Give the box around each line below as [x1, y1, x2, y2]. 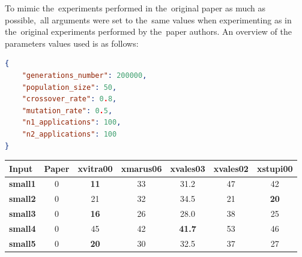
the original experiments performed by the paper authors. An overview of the [5, 25, 292, 38]
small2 [9, 192, 36, 205]
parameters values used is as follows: [5, 37, 139, 49]
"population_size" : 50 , [22, 83, 117, 92]
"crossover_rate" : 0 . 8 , [22, 95, 117, 104]
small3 [9, 207, 36, 220]
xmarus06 [121, 162, 162, 174]
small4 [9, 222, 36, 234]
